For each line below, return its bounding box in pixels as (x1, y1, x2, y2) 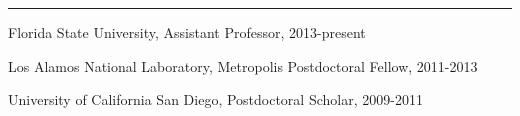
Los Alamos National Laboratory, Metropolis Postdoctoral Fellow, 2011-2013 (8, 55, 478, 76)
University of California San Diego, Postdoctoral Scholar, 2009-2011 (8, 89, 423, 110)
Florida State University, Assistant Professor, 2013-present (8, 22, 366, 42)
